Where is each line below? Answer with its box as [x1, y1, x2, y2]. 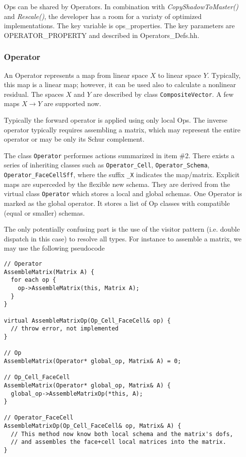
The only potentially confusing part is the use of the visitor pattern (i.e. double [4, 224, 240, 234]
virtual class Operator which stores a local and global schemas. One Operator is [4, 188, 242, 199]
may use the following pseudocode [4, 243, 105, 253]
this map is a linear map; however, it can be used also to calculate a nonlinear [4, 79, 236, 90]
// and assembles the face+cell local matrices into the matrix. [11, 439, 227, 446]
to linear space [158, 70, 201, 80]
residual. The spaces [4, 89, 64, 99]
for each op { [11, 276, 56, 284]
